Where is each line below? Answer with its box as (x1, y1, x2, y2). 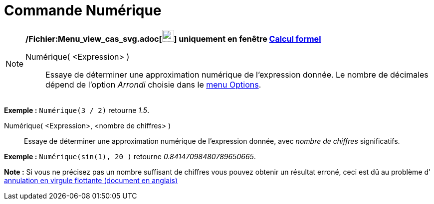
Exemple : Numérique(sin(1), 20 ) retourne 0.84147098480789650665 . (4, 152, 256, 161)
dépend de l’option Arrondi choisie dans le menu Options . (45, 79, 261, 90)
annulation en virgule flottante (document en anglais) (4, 176, 178, 185)
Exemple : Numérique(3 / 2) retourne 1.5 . (4, 105, 150, 114)
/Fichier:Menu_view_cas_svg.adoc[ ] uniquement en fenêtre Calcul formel (25, 33, 321, 44)
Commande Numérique (4, 2, 162, 19)
